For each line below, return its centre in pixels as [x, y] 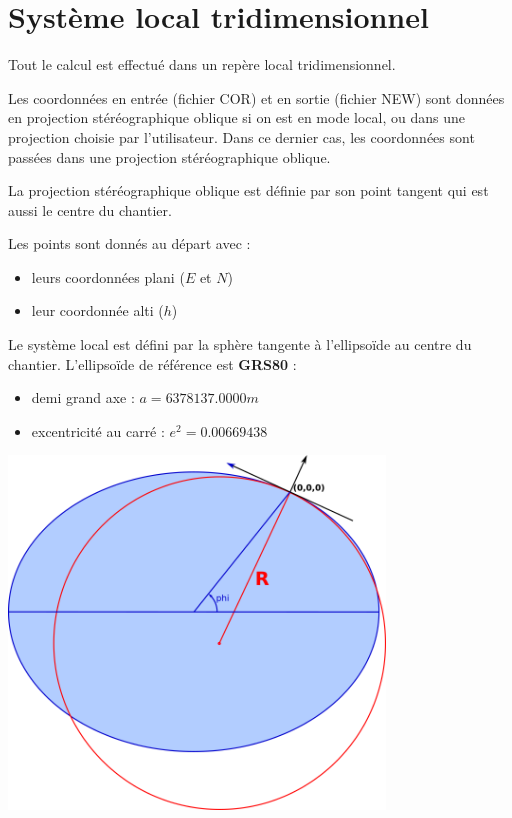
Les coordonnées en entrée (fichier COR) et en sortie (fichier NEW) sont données [256, 97]
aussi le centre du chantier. [90, 209]
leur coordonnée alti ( [97, 310]
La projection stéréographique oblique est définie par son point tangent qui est [248, 190]
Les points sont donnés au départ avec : [129, 243]
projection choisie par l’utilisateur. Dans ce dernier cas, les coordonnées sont [241, 136]
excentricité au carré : [98, 430]
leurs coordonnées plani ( [108, 276]
